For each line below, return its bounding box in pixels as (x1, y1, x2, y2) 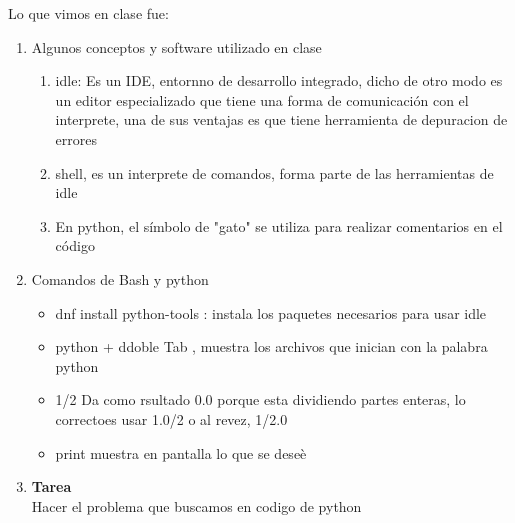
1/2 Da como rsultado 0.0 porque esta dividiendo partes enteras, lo (55, 389, 466, 410)
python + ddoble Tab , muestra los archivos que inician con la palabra (55, 336, 488, 357)
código (55, 235, 95, 256)
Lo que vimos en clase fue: (8, 3, 169, 23)
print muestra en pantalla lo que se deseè (55, 442, 307, 463)
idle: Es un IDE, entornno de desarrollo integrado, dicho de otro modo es (55, 70, 503, 91)
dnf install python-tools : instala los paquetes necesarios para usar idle (55, 302, 487, 323)
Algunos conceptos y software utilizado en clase (31, 36, 322, 57)
